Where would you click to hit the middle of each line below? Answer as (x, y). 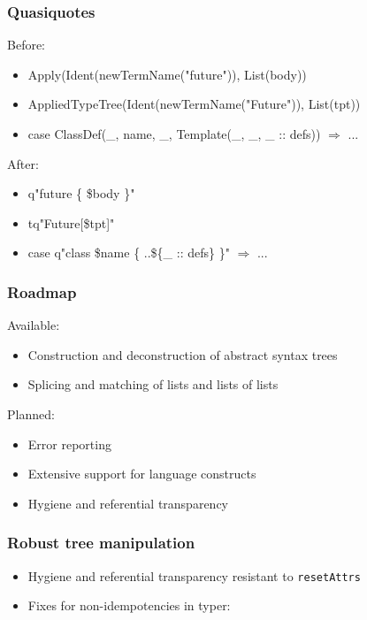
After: (23, 163)
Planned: (31, 413)
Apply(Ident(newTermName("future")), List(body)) (167, 74)
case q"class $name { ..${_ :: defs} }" (129, 253)
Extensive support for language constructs (142, 474)
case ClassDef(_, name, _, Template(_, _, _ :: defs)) (174, 134)
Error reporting (69, 444)
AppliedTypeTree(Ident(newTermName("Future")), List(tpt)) (194, 104)
